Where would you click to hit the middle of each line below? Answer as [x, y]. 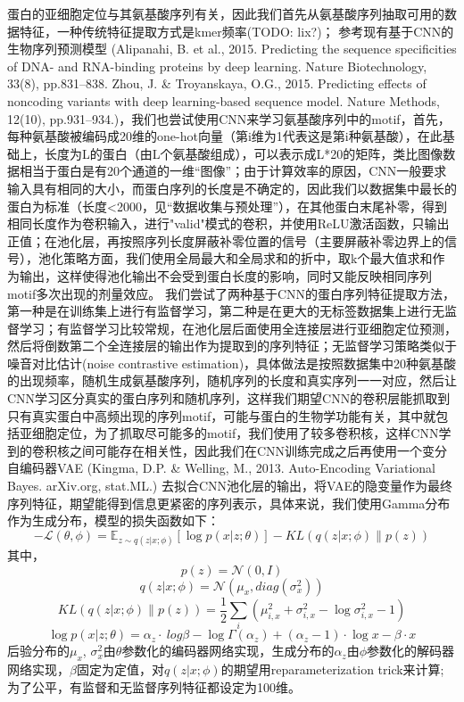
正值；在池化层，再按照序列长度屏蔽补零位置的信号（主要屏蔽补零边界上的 [226, 240]
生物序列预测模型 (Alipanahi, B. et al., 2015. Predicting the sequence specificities [232, 49]
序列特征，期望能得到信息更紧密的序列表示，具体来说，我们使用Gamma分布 [229, 503]
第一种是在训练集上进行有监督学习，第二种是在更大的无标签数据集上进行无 [226, 311]
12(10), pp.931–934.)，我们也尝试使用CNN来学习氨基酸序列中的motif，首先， [229, 118]
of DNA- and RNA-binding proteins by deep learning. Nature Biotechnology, [217, 66]
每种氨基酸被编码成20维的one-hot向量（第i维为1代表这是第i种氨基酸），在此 [225, 136]
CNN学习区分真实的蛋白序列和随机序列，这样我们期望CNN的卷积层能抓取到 [229, 398]
